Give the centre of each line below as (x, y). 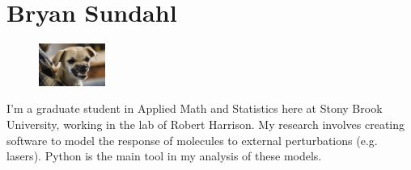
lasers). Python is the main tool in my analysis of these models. (164, 156)
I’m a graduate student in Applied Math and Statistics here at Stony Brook (195, 108)
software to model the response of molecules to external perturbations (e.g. (192, 140)
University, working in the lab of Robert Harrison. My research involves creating (205, 124)
